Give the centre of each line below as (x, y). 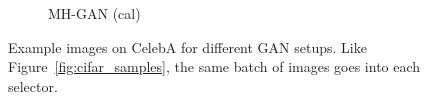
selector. (33, 85)
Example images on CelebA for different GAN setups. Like (187, 46)
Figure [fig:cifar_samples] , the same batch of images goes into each (214, 66)
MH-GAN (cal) (94, 13)
